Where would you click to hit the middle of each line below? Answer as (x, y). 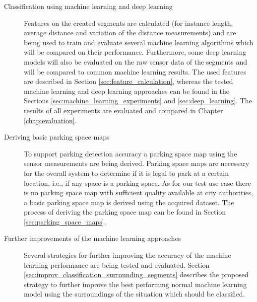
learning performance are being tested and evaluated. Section (117, 264)
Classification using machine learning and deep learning (88, 6)
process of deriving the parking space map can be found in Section (125, 212)
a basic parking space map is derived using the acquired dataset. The (129, 202)
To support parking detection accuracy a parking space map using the (130, 153)
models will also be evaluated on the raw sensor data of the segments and (136, 61)
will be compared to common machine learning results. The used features (135, 71)
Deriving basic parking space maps (57, 137)
